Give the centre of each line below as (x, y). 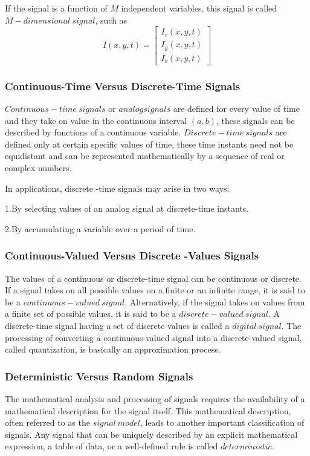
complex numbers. (38, 167)
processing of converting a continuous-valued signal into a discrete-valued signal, (153, 337)
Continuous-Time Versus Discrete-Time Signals (123, 86)
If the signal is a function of (56, 8)
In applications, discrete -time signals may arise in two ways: (117, 188)
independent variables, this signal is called (199, 8)
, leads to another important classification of (222, 422)
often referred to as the (47, 422)
